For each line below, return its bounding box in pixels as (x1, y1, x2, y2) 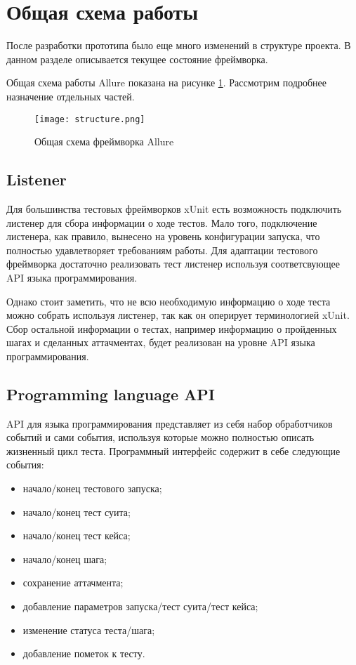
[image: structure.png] (34, 114, 145, 124)
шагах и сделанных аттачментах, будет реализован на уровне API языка (6, 335, 315, 350)
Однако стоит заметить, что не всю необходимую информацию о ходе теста (6, 294, 331, 308)
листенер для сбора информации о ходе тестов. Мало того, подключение (6, 215, 317, 230)
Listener (6, 169, 67, 190)
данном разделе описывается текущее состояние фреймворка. (6, 51, 268, 66)
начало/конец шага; (22, 551, 107, 566)
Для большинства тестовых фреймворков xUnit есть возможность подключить (6, 201, 342, 216)
